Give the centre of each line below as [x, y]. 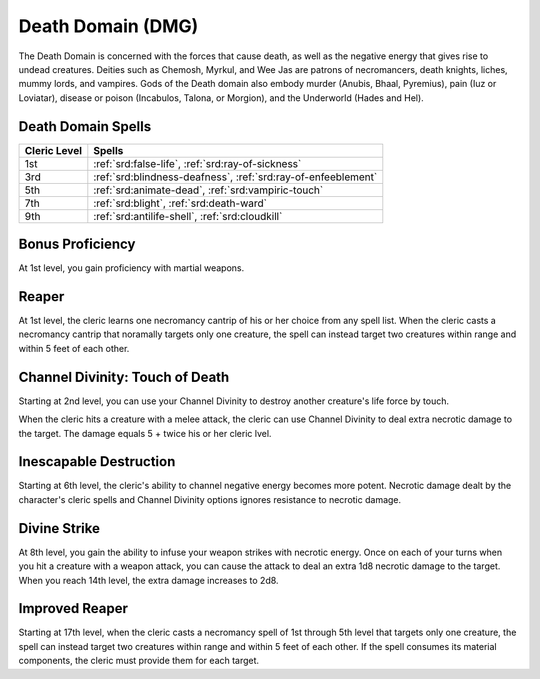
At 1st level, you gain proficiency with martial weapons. [131, 268]
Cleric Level [53, 150]
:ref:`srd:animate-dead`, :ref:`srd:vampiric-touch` [208, 190]
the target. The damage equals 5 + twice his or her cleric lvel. [145, 433]
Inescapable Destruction [97, 461]
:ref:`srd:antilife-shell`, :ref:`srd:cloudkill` [188, 216]
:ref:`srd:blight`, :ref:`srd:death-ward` [180, 203]
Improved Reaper [73, 608]
